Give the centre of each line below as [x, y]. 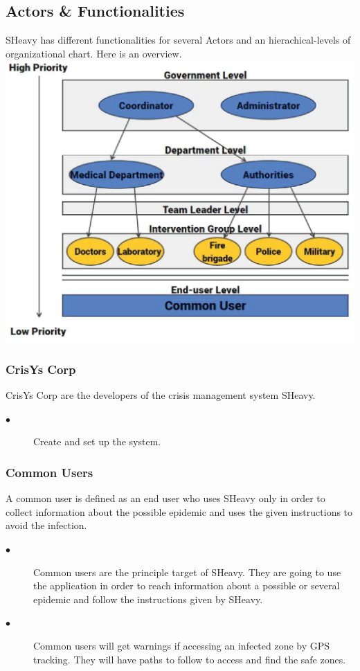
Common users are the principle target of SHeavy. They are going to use [187, 572]
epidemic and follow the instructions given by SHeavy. [148, 599]
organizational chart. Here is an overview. [94, 53]
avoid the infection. [46, 525]
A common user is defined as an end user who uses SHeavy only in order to [165, 498]
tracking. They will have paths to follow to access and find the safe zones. [190, 659]
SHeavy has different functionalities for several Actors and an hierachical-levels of [178, 40]
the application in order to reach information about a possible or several [187, 585]
